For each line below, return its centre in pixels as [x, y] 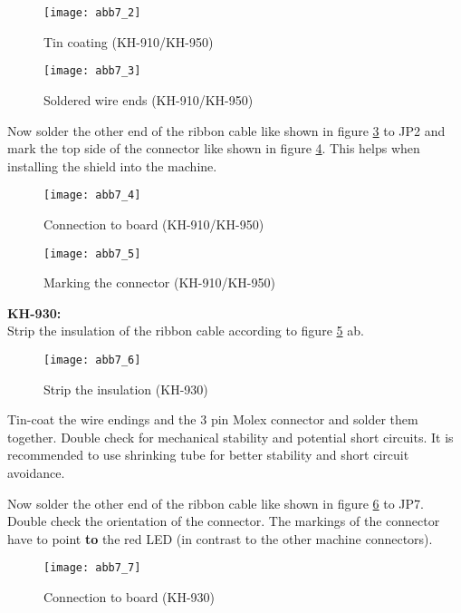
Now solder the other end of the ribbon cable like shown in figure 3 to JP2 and [226, 130]
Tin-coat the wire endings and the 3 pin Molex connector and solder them [213, 419]
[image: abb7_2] [92, 13]
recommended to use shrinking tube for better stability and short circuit [208, 455]
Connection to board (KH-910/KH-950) [154, 224]
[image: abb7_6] [92, 360]
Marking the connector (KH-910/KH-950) [159, 282]
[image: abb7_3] [92, 71]
